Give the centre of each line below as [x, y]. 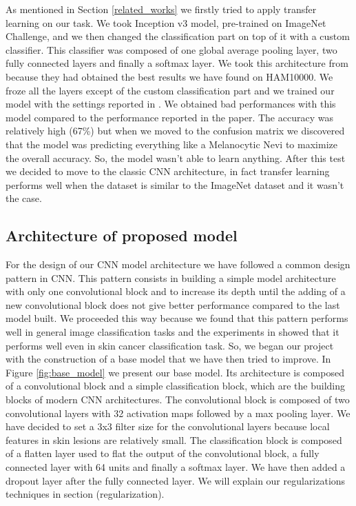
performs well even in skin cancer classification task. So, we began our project [170, 345]
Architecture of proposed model [122, 235]
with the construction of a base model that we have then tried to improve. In [168, 359]
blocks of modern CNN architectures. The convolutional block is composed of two [178, 399]
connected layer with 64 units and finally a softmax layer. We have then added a [176, 467]
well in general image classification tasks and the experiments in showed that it [172, 332]
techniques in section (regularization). [85, 494]
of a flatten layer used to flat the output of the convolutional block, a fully [163, 453]
